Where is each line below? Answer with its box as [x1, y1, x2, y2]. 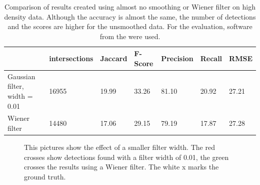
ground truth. [24, 171, 66, 181]
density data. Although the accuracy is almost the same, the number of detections [4, 11, 256, 22]
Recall [200, 53, 222, 64]
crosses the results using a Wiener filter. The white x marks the [24, 161, 219, 172]
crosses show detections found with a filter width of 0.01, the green [24, 151, 229, 162]
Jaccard [100, 53, 127, 64]
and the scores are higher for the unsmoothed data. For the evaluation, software [7, 21, 252, 32]
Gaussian [7, 71, 35, 81]
